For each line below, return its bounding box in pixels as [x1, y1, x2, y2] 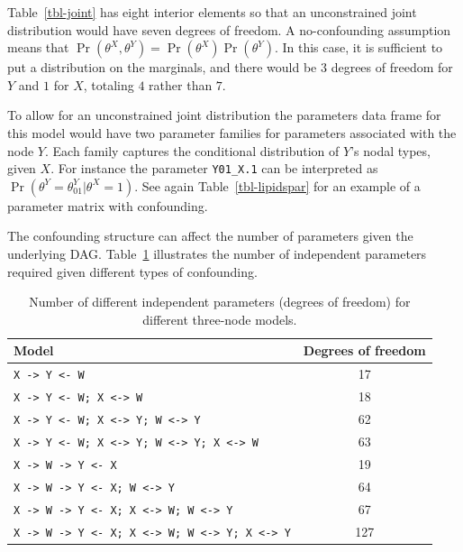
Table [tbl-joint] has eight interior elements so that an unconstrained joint [7, 3, 417, 21]
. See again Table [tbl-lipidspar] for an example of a [134, 176, 421, 195]
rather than [149, 75, 213, 94]
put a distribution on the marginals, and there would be [7, 58, 317, 77]
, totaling [83, 75, 134, 94]
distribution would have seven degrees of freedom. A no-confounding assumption [7, 20, 451, 39]
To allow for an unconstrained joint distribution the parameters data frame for [7, 106, 441, 124]
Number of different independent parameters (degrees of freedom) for [29, 292, 411, 311]
